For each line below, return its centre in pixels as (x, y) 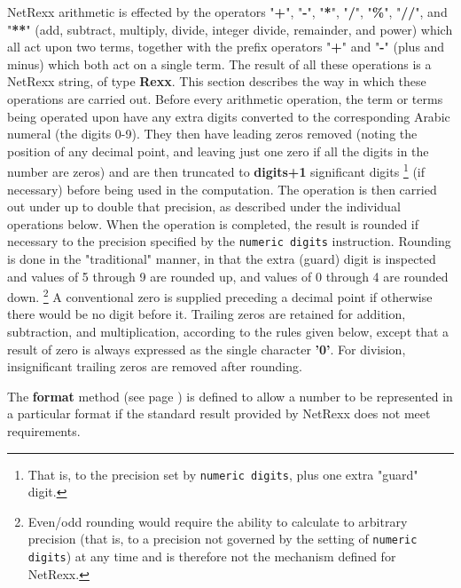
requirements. (44, 431)
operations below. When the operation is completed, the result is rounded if (213, 223)
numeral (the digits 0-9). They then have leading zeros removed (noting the (212, 134)
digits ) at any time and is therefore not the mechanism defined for (212, 556)
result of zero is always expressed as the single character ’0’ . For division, (207, 349)
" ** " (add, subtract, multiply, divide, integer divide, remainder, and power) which (230, 29)
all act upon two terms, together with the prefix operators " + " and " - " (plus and (226, 47)
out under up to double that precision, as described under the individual (204, 207)
